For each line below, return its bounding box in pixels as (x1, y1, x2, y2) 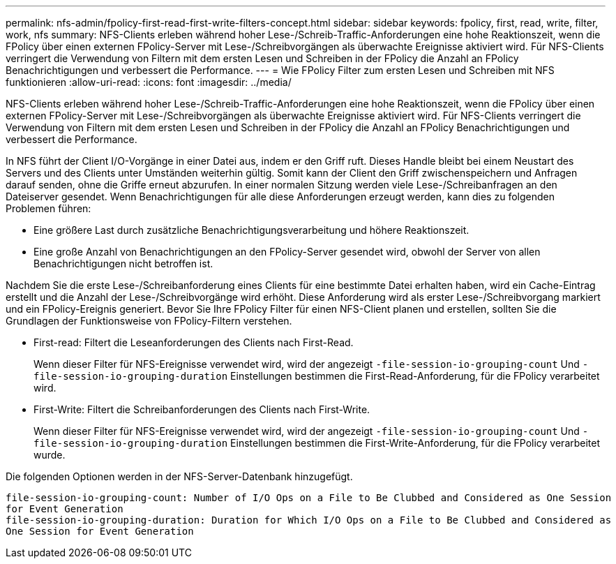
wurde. (33, 449, 66, 461)
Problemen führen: (6, 202, 91, 214)
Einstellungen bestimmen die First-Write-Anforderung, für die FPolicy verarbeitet (230, 437, 601, 449)
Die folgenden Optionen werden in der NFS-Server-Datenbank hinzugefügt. (6, 470, 353, 482)
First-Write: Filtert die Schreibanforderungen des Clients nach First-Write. (33, 403, 370, 415)
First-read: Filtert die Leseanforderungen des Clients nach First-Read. (33, 336, 354, 348)
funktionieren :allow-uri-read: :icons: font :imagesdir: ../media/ (6, 76, 292, 88)
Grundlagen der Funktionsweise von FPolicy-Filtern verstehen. (6, 315, 292, 327)
